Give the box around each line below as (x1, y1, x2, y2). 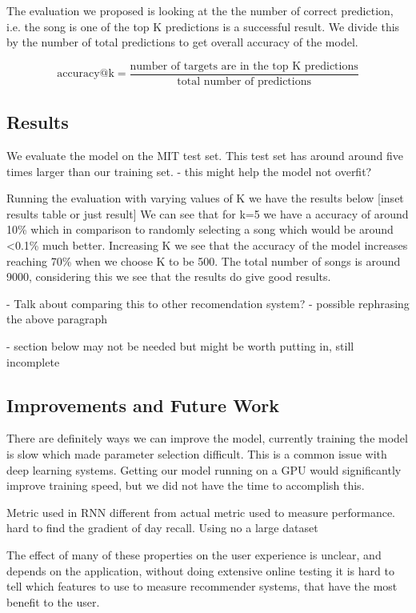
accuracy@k (57, 68, 114, 80)
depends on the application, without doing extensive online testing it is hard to (6, 562, 394, 579)
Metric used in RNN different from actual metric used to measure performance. (6, 503, 395, 520)
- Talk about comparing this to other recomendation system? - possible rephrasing (6, 294, 410, 311)
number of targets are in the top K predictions (130, 60, 358, 72)
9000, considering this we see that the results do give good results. (6, 268, 331, 285)
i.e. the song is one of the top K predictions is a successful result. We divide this (6, 18, 400, 34)
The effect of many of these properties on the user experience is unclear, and (6, 546, 382, 563)
